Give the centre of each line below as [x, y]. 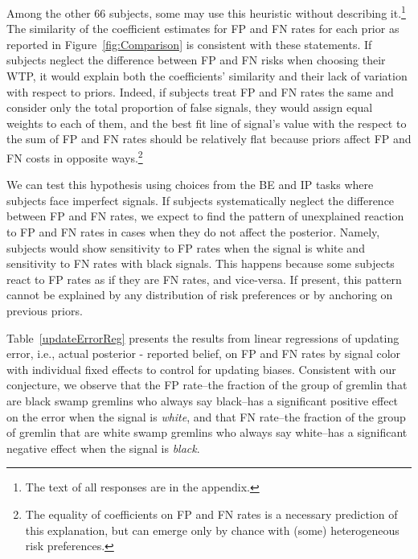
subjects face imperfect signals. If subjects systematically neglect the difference [201, 200]
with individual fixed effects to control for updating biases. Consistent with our [201, 369]
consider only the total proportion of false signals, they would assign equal [190, 107]
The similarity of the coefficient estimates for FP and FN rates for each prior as [203, 29]
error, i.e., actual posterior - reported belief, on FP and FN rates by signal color [204, 353]
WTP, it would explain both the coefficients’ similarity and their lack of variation [207, 76]
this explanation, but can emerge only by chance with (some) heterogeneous [212, 530]
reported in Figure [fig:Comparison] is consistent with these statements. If [189, 44]
